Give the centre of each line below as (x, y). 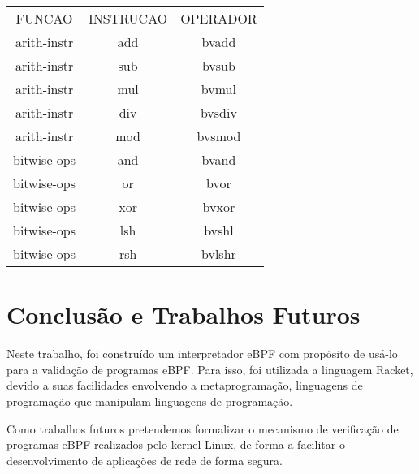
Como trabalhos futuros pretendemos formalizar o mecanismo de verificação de (203, 428)
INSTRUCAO (128, 18)
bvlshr (218, 254)
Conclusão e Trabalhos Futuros (184, 315)
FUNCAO (44, 18)
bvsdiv (218, 112)
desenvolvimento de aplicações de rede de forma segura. (145, 460)
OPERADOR (219, 18)
